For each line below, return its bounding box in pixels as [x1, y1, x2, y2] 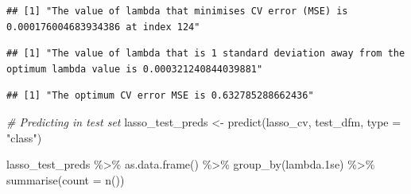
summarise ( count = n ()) [6, 171, 125, 188]
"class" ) [6, 129, 42, 145]
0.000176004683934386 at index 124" [6, 21, 200, 33]
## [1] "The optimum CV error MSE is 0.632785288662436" [6, 90, 314, 102]
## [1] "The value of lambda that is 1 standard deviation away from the [6, 48, 405, 60]
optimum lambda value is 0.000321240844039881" [6, 63, 263, 75]
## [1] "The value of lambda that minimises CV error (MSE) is [6, 6, 348, 17]
